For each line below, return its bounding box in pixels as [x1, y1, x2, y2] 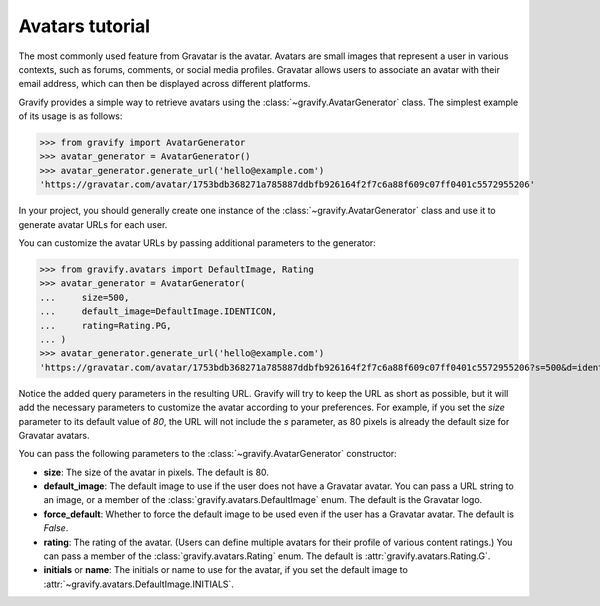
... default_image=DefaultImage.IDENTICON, [39, 306, 277, 317]
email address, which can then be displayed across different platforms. [18, 78, 311, 90]
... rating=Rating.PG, [39, 320, 172, 331]
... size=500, [39, 291, 130, 303]
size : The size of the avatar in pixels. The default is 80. [43, 466, 270, 478]
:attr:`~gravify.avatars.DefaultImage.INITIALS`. [43, 578, 235, 590]
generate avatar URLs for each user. [18, 218, 168, 230]
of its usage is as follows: [18, 110, 123, 122]
